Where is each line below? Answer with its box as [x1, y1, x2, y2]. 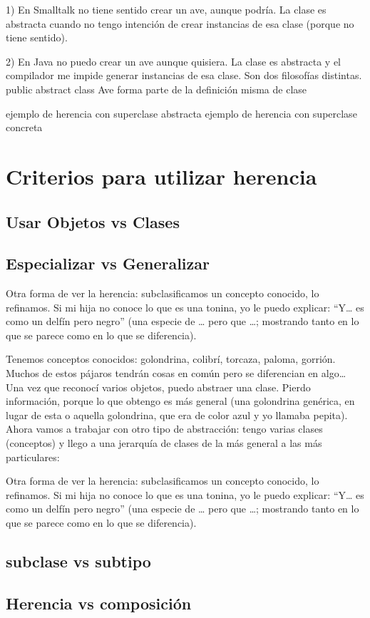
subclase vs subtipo [6, 550, 151, 572]
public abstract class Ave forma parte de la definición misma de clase [6, 81, 307, 96]
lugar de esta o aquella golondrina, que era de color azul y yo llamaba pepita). [6, 407, 348, 422]
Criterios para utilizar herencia [6, 161, 317, 190]
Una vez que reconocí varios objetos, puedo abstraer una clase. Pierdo [6, 379, 311, 394]
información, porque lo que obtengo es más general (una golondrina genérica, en [6, 393, 355, 408]
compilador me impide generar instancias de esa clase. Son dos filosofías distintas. [6, 68, 362, 83]
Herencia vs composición [6, 592, 192, 614]
